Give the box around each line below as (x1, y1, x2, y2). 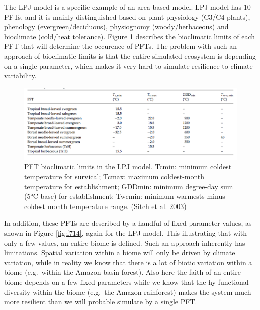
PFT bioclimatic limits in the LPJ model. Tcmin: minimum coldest (24, 161, 232, 172)
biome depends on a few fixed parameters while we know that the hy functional (4, 276, 249, 287)
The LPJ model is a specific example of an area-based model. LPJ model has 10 (4, 2, 251, 12)
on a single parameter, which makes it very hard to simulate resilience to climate (4, 60, 253, 71)
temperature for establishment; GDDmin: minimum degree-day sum (24, 181, 233, 191)
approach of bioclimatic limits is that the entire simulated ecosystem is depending (4, 50, 256, 61)
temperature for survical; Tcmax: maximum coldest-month (24, 171, 205, 181)
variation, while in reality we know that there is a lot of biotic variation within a (4, 257, 252, 267)
